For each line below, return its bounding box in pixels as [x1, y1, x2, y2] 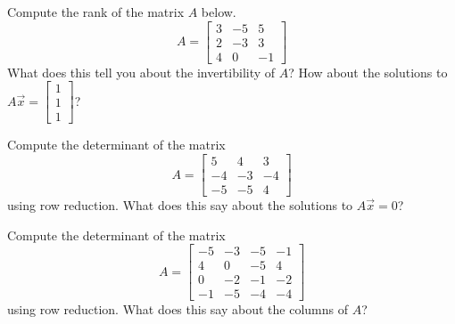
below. [201, 3, 236, 20]
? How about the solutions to [288, 62, 448, 81]
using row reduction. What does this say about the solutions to [7, 196, 353, 215]
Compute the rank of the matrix [7, 3, 185, 20]
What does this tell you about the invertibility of [7, 62, 276, 81]
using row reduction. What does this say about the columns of [7, 300, 348, 319]
